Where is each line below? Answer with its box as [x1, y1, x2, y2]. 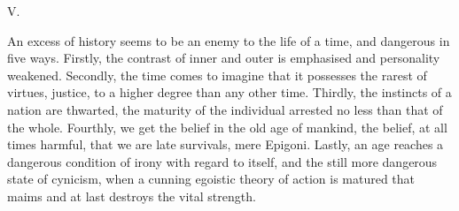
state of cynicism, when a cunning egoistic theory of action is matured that [7, 170, 416, 188]
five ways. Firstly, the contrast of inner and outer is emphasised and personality [7, 49, 440, 67]
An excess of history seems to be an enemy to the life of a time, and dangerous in [7, 31, 450, 49]
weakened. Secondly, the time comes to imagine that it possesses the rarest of [7, 65, 427, 84]
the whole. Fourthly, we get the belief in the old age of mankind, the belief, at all [7, 117, 447, 136]
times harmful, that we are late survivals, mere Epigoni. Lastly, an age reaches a [7, 135, 444, 154]
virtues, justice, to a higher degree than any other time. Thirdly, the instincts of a [7, 83, 452, 102]
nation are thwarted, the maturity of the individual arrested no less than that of [7, 100, 443, 118]
